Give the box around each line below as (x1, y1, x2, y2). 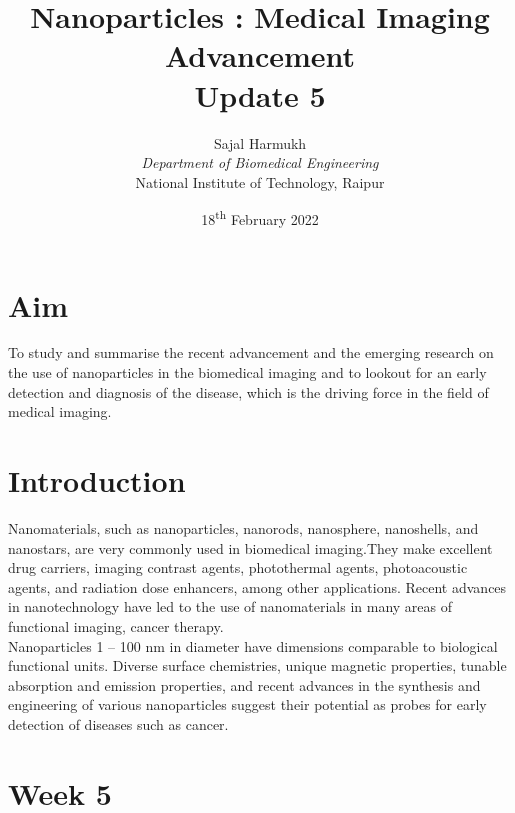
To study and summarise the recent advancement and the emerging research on (8, 342, 494, 363)
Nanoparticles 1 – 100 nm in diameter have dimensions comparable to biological (8, 635, 498, 656)
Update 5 (194, 74, 326, 115)
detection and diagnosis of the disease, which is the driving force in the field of (8, 381, 489, 402)
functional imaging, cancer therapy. (8, 615, 224, 636)
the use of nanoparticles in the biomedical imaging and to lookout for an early (8, 362, 487, 383)
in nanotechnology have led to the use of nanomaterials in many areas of (8, 596, 453, 617)
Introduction (8, 460, 186, 501)
